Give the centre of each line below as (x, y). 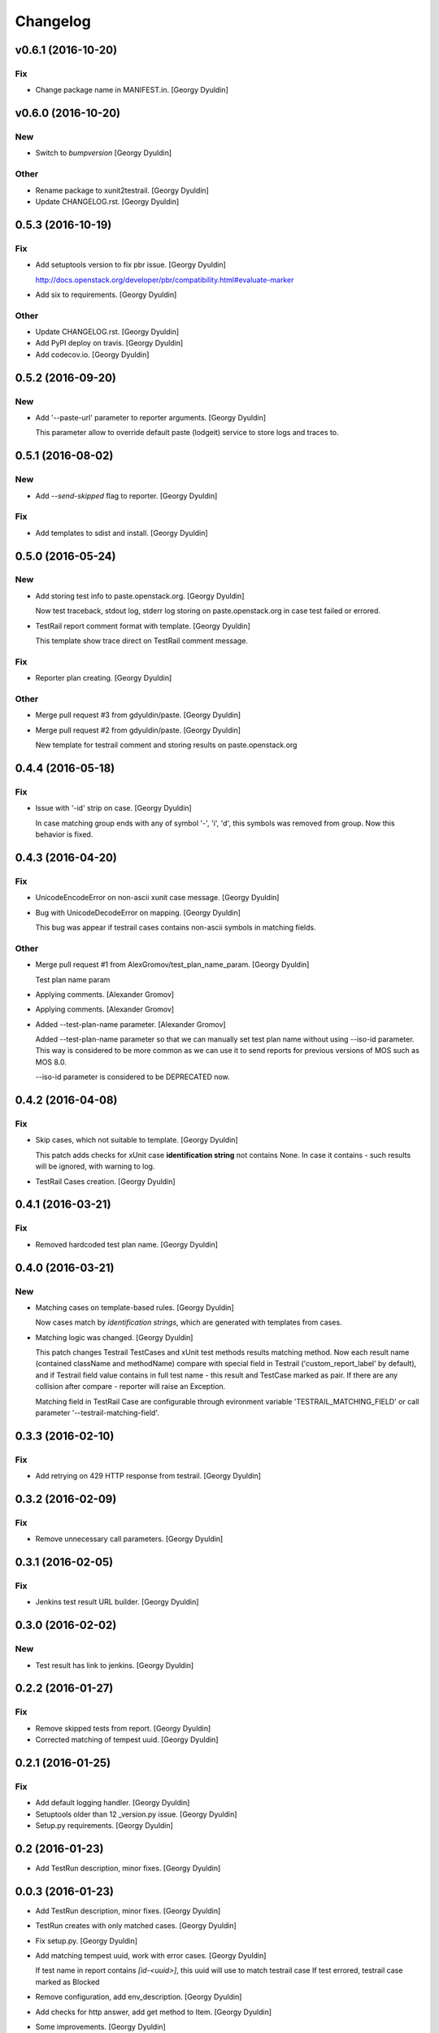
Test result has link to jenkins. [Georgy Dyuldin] (115, 1665)
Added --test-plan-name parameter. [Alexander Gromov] (131, 1024)
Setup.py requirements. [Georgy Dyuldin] (104, 1826)
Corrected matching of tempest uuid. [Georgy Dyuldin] (127, 1739)
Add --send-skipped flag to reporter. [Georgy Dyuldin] (126, 495)
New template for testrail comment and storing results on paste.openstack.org (166, 745)
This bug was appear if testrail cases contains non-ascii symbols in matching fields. (176, 927)
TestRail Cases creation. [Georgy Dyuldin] (105, 1181)
